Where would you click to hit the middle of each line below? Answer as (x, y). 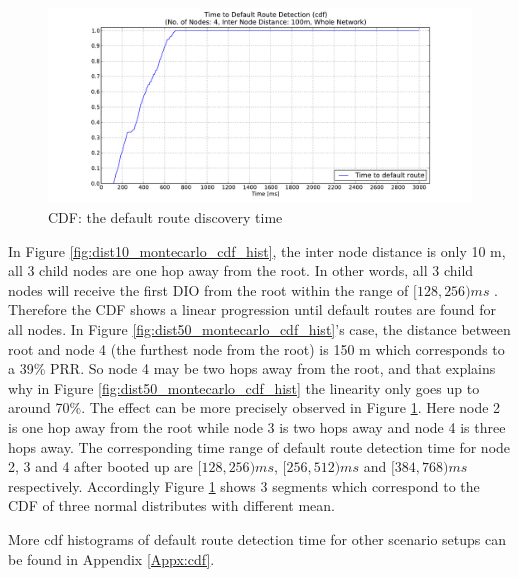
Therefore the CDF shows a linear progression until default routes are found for (252, 309)
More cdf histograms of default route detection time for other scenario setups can (257, 538)
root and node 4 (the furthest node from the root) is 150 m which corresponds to (256, 348)
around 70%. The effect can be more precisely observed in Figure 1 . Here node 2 (254, 407)
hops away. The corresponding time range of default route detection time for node (259, 446)
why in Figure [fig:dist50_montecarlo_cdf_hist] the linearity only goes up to (244, 387)
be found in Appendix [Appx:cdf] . (111, 558)
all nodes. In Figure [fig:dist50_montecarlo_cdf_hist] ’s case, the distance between (259, 329)
